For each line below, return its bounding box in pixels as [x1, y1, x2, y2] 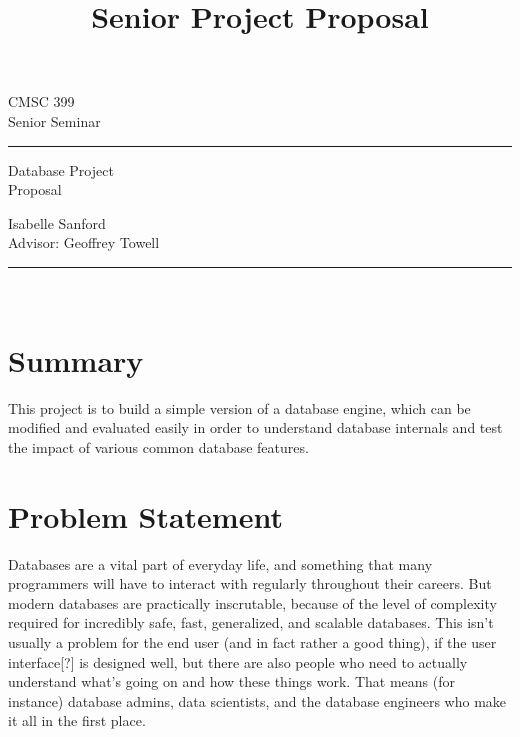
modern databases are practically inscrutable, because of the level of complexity [8, 592, 497, 613]
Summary [8, 339, 144, 380]
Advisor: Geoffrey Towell [8, 232, 160, 253]
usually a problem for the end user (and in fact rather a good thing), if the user [8, 631, 497, 652]
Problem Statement [8, 495, 283, 536]
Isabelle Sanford [8, 212, 106, 233]
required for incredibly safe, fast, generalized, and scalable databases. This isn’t [8, 612, 494, 633]
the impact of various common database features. [8, 436, 309, 457]
